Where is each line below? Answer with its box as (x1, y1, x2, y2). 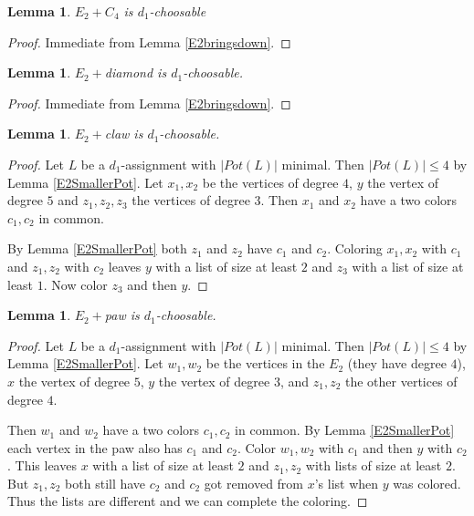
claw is (104, 124, 143, 143)
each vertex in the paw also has (7, 438, 183, 457)
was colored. (393, 473, 461, 492)
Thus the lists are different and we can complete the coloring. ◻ (7, 491, 368, 511)
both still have (65, 473, 146, 492)
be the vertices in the (205, 354, 325, 373)
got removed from (204, 473, 304, 492)
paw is (104, 305, 140, 325)
